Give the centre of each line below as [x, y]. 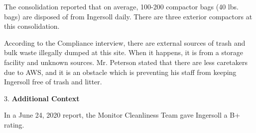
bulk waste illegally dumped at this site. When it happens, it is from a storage [124, 52]
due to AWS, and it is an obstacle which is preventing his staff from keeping [120, 72]
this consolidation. [32, 26]
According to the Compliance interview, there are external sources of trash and [125, 42]
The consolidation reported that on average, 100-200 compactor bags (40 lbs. [121, 6]
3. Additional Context [42, 98]
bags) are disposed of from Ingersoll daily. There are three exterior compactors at [128, 16]
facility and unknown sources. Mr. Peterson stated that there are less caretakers [126, 62]
